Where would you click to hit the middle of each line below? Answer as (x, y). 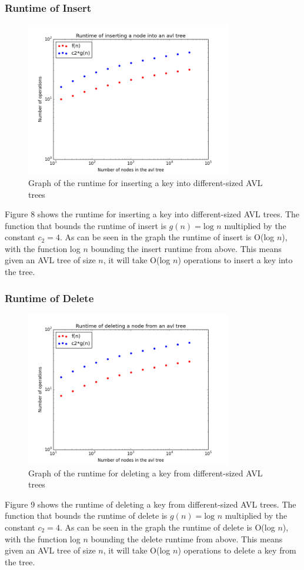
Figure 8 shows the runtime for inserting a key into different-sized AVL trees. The (152, 214)
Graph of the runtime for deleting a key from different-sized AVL (146, 473)
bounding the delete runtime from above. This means (187, 538)
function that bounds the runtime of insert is (86, 225)
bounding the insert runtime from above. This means (186, 248)
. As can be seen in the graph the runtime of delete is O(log (167, 527)
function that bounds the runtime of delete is (86, 516)
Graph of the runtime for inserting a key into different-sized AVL (146, 182)
